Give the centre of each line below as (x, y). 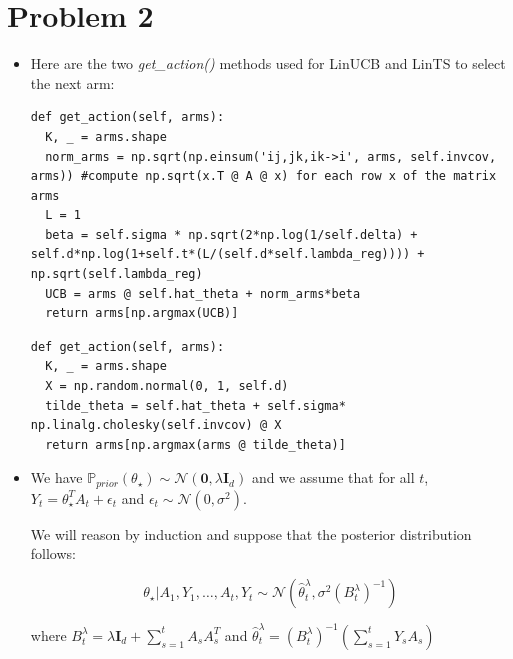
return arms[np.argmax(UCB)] (142, 313)
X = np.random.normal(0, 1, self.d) (167, 386)
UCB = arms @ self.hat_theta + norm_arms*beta (203, 293)
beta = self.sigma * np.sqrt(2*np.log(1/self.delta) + (231, 234)
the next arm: (72, 82)
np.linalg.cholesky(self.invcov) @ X (156, 425)
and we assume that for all (333, 477)
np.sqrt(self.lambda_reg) (116, 274)
